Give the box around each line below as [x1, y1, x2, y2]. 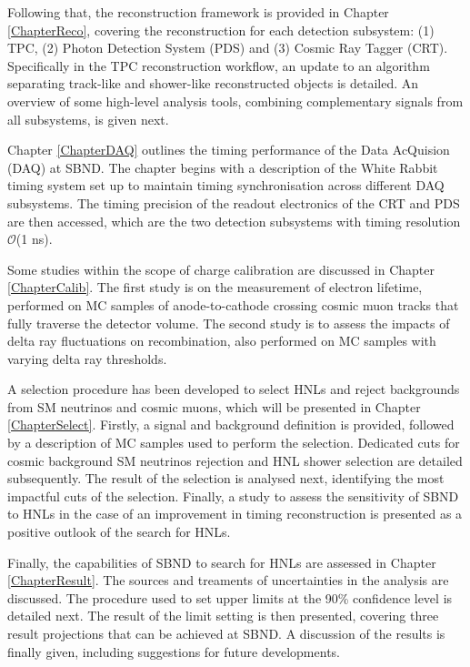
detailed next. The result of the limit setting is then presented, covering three [7, 606, 439, 625]
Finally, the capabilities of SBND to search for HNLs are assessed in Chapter [7, 552, 436, 571]
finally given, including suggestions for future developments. [7, 642, 340, 661]
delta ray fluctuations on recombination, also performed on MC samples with [7, 331, 436, 350]
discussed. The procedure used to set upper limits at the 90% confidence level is [7, 588, 453, 607]
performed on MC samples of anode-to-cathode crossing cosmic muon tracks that [7, 295, 459, 314]
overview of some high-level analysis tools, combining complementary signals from [7, 91, 464, 110]
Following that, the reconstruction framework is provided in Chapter [7, 3, 389, 21]
